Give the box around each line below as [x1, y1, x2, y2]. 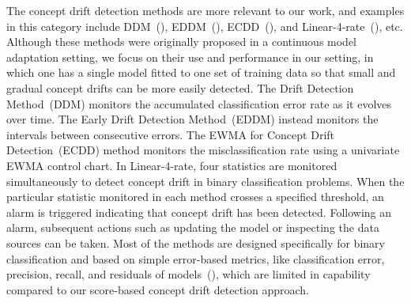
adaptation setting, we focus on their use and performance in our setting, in [6, 48, 374, 65]
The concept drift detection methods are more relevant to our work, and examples [6, 2, 405, 18]
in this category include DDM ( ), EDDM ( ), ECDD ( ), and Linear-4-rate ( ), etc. [6, 17, 403, 34]
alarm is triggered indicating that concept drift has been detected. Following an [6, 203, 392, 220]
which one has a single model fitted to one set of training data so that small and [6, 64, 396, 81]
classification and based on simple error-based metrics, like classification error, [6, 250, 385, 267]
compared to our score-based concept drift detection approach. [6, 281, 310, 297]
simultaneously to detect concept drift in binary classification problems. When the [6, 172, 405, 189]
